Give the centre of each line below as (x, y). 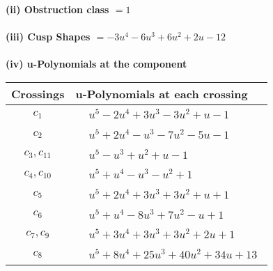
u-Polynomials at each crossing (162, 93)
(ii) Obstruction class (57, 9)
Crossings (38, 93)
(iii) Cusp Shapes (48, 37)
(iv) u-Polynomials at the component (96, 64)
